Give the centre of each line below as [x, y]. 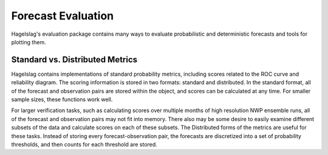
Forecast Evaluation [63, 16]
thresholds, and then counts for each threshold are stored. [84, 144]
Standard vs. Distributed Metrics [74, 60]
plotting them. [29, 42]
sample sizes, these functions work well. [62, 99]
